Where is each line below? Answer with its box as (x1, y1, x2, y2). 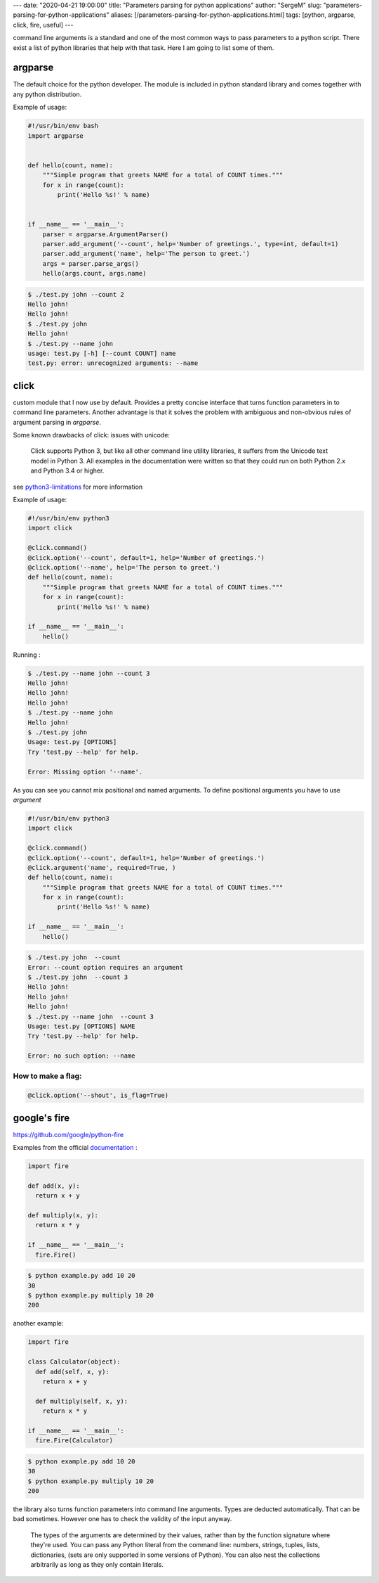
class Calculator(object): (27, 1358, 121, 1366)
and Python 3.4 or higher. (30, 466, 105, 475)
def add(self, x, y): (35, 1368, 110, 1376)
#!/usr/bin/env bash (27, 122, 98, 130)
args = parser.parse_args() (42, 259, 140, 267)
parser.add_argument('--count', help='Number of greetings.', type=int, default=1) (42, 240, 339, 248)
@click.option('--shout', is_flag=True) (27, 1091, 168, 1100)
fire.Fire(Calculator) (35, 1437, 114, 1444)
